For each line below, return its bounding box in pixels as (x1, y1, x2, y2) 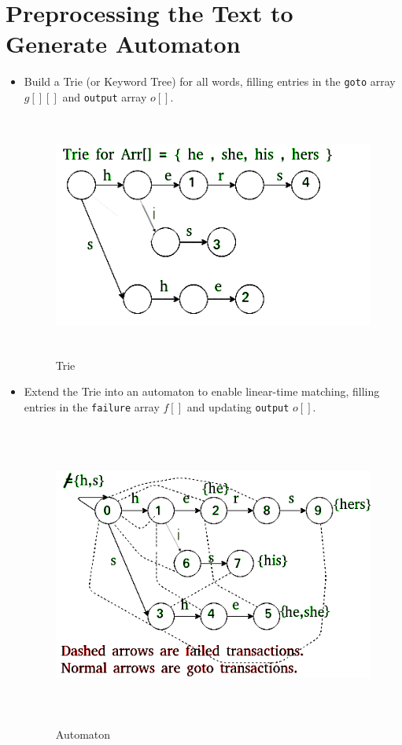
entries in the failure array (24, 398, 160, 415)
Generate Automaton (6, 28, 241, 60)
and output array (62, 88, 147, 105)
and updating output (186, 398, 290, 415)
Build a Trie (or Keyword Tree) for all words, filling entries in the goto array (24, 73, 396, 90)
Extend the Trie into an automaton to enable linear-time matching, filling (24, 383, 380, 400)
